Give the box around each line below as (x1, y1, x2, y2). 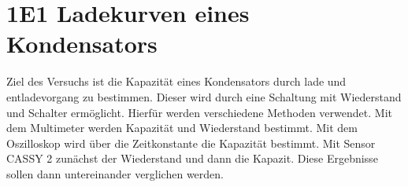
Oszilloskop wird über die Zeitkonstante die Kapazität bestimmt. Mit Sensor (6, 134, 376, 151)
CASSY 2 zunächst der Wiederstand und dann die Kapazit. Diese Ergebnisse (6, 150, 378, 167)
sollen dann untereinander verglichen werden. (6, 165, 224, 181)
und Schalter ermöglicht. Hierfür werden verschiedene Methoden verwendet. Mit (6, 104, 392, 120)
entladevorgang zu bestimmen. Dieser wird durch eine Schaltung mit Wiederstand (6, 88, 402, 104)
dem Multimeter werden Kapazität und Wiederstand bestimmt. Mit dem (6, 119, 358, 136)
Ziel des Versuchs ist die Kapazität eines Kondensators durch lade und (6, 73, 347, 90)
